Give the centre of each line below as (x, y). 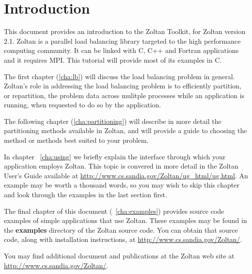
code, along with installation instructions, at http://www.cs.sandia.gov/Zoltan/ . (123, 239)
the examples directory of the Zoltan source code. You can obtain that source (121, 230)
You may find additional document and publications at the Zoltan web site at (119, 256)
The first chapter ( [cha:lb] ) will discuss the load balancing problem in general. (119, 76)
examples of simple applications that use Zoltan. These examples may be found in (126, 220)
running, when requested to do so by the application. (83, 105)
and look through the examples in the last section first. (86, 195)
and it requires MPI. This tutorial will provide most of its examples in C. (113, 60)
